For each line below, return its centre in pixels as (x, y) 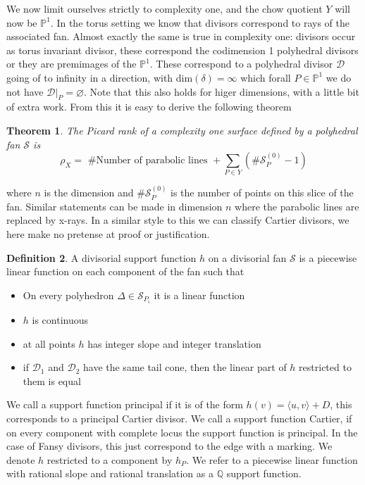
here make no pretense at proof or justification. (108, 234)
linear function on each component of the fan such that (125, 271)
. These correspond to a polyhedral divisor (241, 64)
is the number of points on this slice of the (262, 193)
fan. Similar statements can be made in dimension (115, 206)
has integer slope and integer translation (174, 343)
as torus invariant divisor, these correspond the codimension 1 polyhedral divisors (182, 50)
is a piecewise (328, 257)
